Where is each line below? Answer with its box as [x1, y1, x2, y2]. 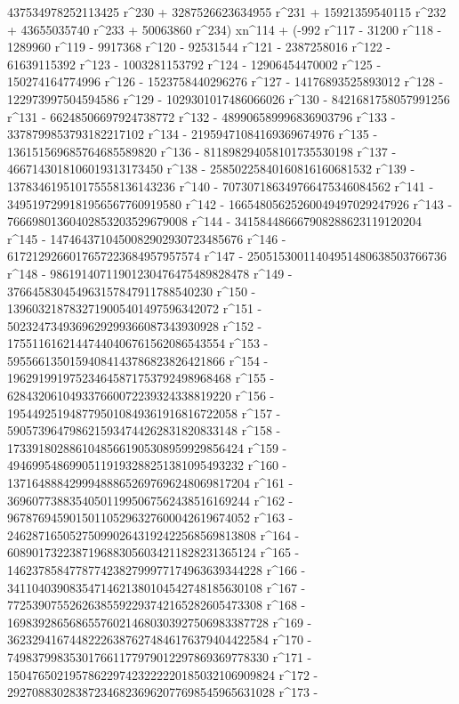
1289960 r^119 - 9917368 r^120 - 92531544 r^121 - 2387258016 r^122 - [7, 37, 391, 56]
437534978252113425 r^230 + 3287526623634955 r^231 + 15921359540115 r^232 [7, 3, 447, 20]
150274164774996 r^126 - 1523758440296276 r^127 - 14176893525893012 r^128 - [7, 72, 444, 91]
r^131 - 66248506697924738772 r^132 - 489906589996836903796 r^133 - [7, 107, 396, 125]
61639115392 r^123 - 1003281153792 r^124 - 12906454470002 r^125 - [7, 54, 382, 73]
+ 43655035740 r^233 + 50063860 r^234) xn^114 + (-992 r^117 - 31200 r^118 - [7, 20, 442, 38]
